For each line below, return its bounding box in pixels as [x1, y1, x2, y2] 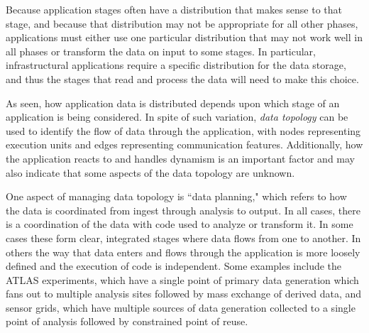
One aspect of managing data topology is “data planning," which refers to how [6, 189, 347, 204]
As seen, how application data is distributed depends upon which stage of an [6, 95, 340, 110]
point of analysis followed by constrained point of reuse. [6, 314, 248, 329]
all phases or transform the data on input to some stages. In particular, [6, 43, 316, 58]
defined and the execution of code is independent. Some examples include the [6, 258, 342, 273]
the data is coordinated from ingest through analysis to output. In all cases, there [6, 202, 360, 217]
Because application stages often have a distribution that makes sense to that [6, 2, 343, 16]
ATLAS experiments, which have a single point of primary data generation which [6, 272, 359, 287]
